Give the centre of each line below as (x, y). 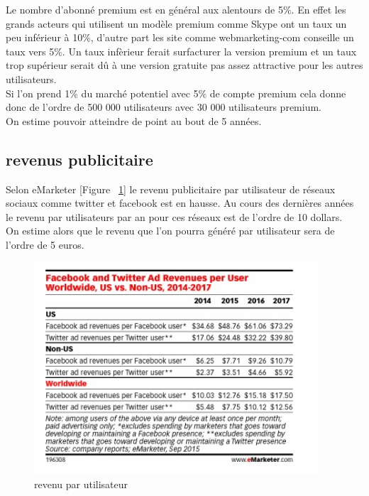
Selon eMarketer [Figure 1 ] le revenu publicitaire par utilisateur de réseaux (171, 189)
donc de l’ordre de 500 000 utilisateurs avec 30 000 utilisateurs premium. (164, 107)
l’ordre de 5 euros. (45, 244)
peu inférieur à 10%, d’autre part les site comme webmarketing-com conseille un (180, 37)
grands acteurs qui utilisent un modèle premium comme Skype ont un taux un (176, 23)
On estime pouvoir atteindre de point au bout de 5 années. (134, 120)
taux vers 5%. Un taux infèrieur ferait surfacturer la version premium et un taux (181, 51)
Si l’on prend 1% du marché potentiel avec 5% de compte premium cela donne (176, 93)
